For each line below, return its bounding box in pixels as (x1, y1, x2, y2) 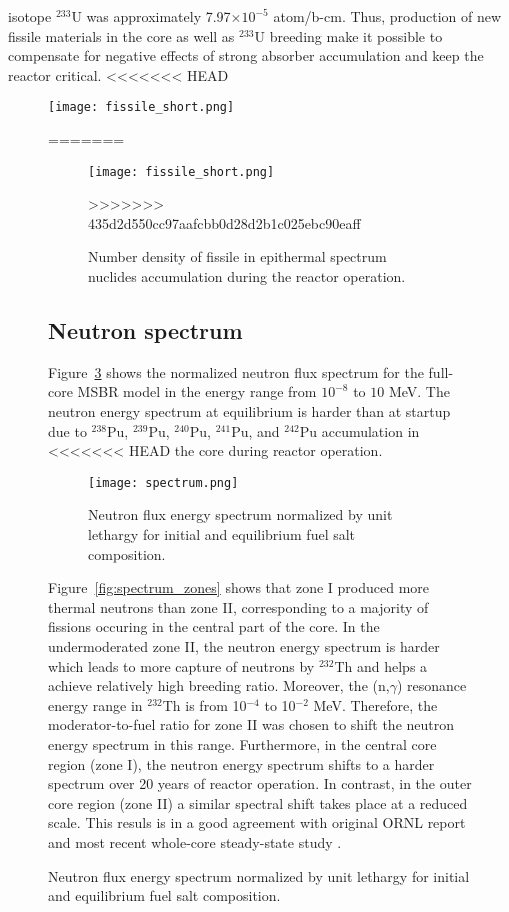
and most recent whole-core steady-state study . (48, 831, 342, 852)
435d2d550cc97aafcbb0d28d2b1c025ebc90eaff (88, 212, 361, 233)
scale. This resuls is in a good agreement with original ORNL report (48, 812, 466, 833)
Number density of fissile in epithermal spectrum (88, 246, 387, 267)
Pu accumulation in (299, 420, 420, 441)
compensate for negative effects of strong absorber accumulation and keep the (8, 45, 484, 66)
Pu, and (231, 420, 280, 441)
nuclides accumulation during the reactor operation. (88, 266, 406, 287)
